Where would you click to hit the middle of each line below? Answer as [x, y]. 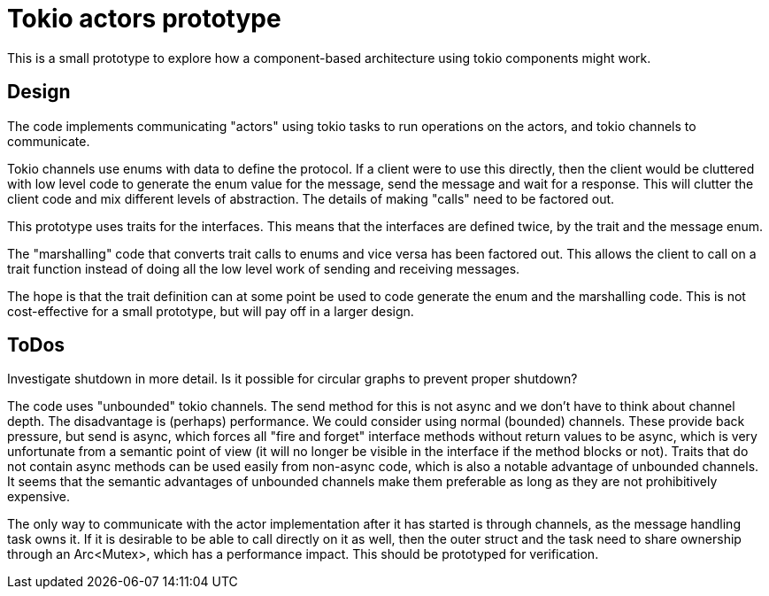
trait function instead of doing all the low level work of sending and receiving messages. [264, 268]
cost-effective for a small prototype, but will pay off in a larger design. [211, 311]
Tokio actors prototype [144, 19]
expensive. [39, 497]
